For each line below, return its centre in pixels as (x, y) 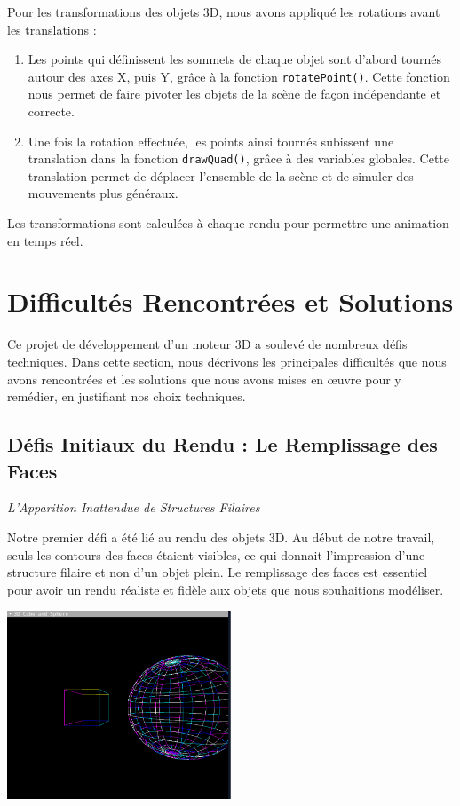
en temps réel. (45, 240)
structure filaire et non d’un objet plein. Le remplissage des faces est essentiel (218, 572)
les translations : (52, 29)
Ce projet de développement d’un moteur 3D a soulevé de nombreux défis (207, 344)
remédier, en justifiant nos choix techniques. (127, 396)
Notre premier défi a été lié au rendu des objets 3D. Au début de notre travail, (221, 537)
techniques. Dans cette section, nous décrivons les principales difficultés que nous (227, 361)
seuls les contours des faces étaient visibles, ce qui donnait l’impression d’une (216, 554)
